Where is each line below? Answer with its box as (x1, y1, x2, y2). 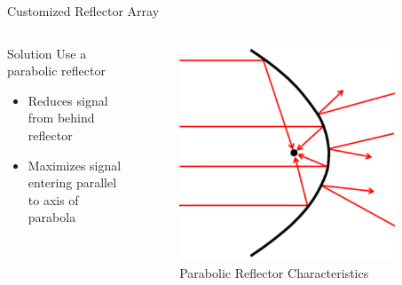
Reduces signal (28, 91, 108, 109)
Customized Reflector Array (7, 2, 160, 20)
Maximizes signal (28, 155, 122, 174)
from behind (28, 108, 95, 127)
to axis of (28, 190, 79, 209)
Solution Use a (7, 44, 87, 62)
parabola (28, 208, 76, 226)
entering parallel (28, 173, 117, 192)
